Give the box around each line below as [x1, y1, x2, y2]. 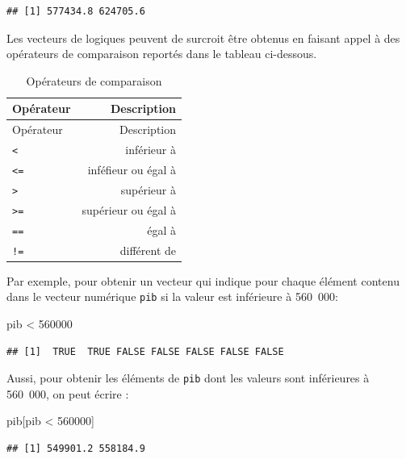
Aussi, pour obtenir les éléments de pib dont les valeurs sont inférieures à [6, 369, 370, 386]
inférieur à [125, 141, 177, 158]
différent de [119, 241, 177, 258]
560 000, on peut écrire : [6, 385, 129, 402]
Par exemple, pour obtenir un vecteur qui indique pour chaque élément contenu [6, 272, 400, 289]
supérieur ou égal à [82, 201, 177, 218]
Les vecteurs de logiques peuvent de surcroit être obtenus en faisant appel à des [6, 29, 400, 46]
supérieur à [120, 181, 177, 198]
